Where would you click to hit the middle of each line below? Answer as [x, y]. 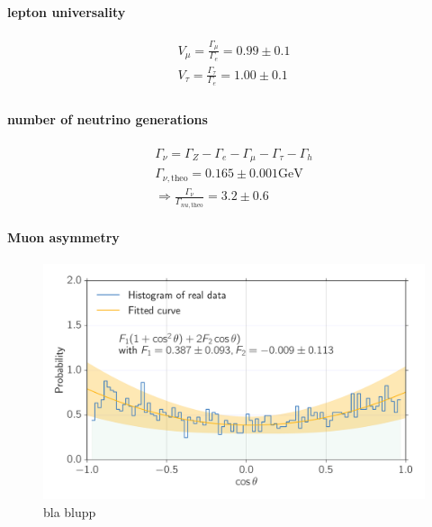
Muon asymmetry [63, 237]
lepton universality [67, 11]
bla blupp [70, 511]
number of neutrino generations [108, 119]
